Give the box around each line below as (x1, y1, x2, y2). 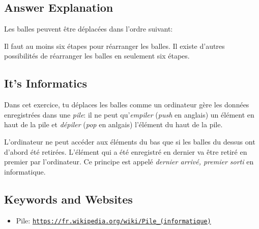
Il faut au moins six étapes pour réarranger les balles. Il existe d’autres (4, 40, 225, 51)
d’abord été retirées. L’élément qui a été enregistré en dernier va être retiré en (4, 146, 247, 157)
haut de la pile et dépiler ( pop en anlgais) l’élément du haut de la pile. (4, 119, 223, 130)
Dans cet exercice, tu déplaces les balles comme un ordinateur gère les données (4, 99, 249, 110)
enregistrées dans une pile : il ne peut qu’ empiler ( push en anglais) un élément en (4, 109, 254, 120)
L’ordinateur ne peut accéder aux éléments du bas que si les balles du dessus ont (4, 136, 255, 147)
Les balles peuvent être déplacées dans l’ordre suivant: (4, 23, 173, 34)
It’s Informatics (4, 75, 88, 91)
